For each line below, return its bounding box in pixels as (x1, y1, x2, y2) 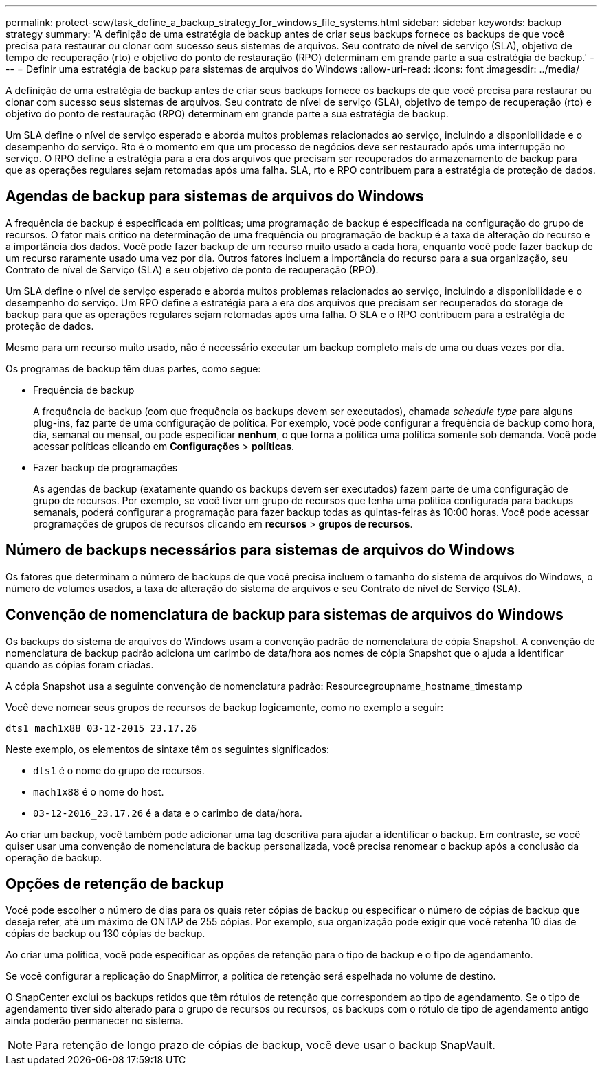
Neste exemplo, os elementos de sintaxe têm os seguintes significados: (5, 743, 330, 755)
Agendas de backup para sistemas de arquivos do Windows (5, 188, 424, 205)
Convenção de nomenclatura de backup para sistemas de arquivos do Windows (5, 606, 564, 624)
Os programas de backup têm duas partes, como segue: (5, 362, 261, 374)
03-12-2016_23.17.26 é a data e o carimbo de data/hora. (33, 807, 302, 819)
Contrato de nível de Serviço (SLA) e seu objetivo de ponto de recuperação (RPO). (5, 263, 379, 275)
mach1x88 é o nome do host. (33, 785, 164, 798)
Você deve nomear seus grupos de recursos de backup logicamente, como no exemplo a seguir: (5, 701, 444, 713)
